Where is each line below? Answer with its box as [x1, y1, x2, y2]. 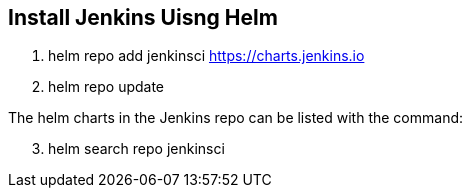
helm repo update [48, 78, 165, 96]
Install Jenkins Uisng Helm [8, 5, 278, 30]
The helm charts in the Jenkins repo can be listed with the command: [8, 109, 464, 127]
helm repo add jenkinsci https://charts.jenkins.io [48, 47, 365, 65]
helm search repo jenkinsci [48, 140, 225, 158]
